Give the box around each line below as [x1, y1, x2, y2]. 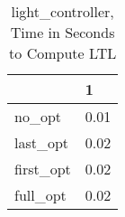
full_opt [14, 184, 67, 205]
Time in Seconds [10, 22, 115, 42]
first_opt [14, 158, 71, 179]
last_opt [14, 132, 69, 153]
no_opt [14, 106, 62, 127]
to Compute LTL [9, 42, 117, 63]
